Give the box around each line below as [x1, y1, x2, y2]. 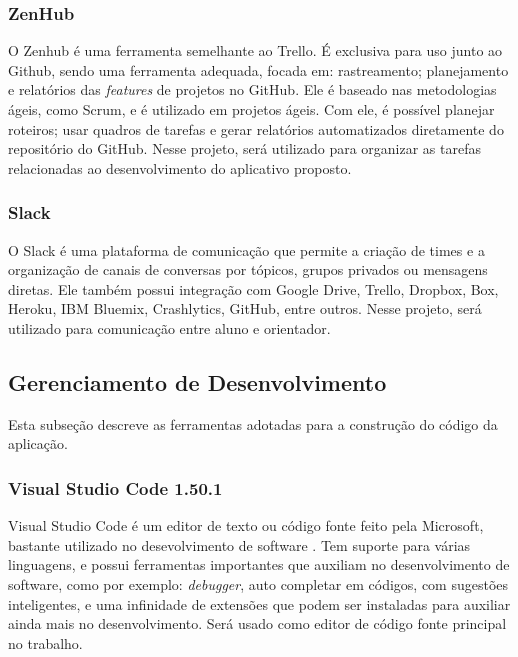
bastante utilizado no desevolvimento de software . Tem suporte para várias [8, 534, 471, 555]
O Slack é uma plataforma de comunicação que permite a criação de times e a [8, 239, 485, 260]
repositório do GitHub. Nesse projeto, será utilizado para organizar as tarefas [8, 138, 482, 159]
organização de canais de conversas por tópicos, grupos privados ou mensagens [8, 259, 488, 280]
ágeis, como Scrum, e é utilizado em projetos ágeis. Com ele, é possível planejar [8, 99, 495, 119]
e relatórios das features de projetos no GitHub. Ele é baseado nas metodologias [8, 79, 497, 100]
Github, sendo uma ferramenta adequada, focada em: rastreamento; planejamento [8, 59, 509, 80]
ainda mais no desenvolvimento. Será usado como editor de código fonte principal [8, 613, 507, 634]
